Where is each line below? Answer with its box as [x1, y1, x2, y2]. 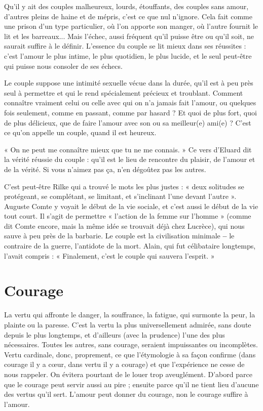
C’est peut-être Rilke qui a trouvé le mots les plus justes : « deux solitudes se [4, 181, 244, 191]
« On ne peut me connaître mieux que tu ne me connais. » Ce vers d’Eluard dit [4, 144, 252, 154]
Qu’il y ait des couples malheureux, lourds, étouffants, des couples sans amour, [4, 1, 249, 11]
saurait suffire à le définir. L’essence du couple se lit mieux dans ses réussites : [4, 40, 246, 51]
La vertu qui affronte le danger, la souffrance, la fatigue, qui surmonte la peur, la [4, 309, 255, 320]
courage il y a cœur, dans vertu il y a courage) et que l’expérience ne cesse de [4, 359, 245, 369]
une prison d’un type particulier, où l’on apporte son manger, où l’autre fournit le [4, 21, 258, 31]
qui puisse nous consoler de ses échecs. [4, 60, 123, 71]
